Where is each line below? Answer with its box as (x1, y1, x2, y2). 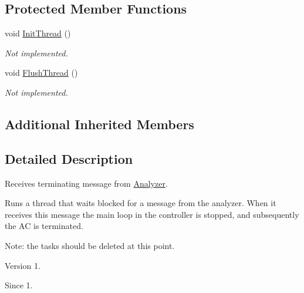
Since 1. (5, 279, 33, 291)
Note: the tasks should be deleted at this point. (5, 239, 175, 251)
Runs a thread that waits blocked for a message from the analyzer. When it (5, 197, 276, 209)
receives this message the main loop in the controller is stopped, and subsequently (5, 208, 299, 220)
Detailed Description (5, 149, 133, 167)
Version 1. (5, 259, 40, 271)
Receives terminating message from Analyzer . (5, 177, 168, 189)
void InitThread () (5, 27, 71, 39)
